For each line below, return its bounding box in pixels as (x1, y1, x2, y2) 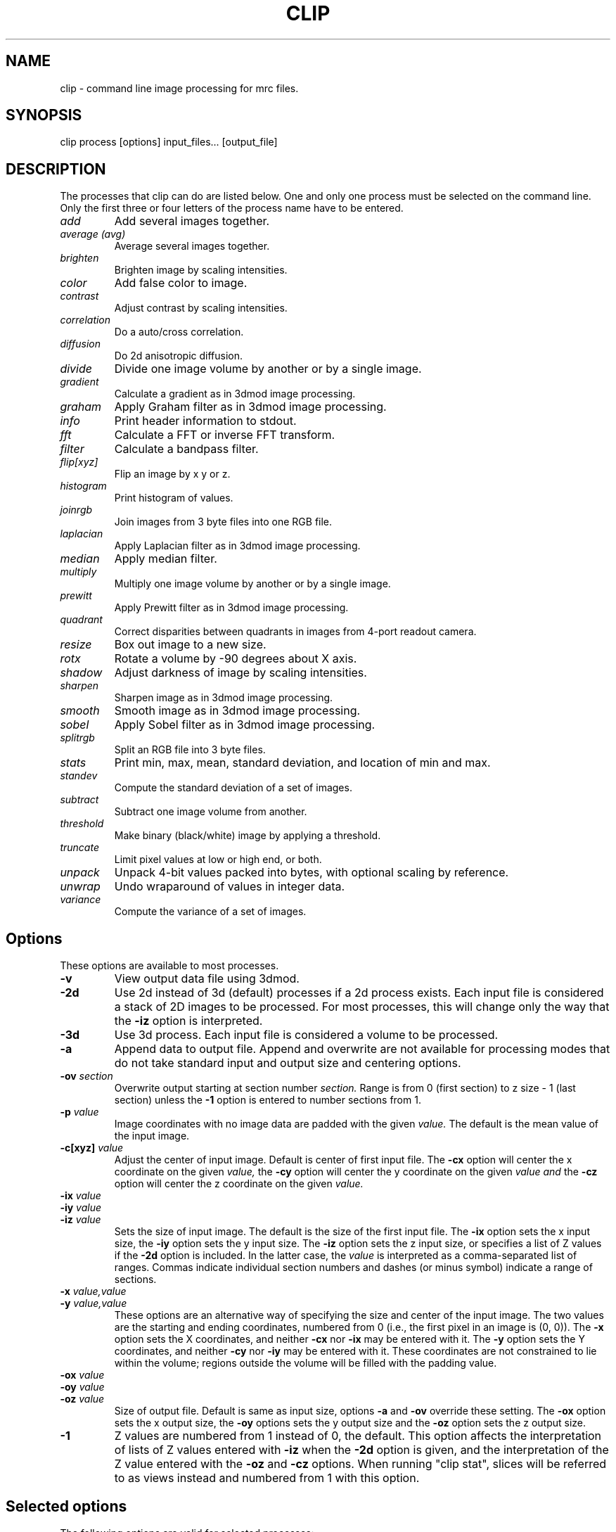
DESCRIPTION (6, 160, 106, 178)
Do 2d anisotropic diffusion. (114, 350, 243, 362)
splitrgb (60, 732, 95, 744)
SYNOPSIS (6, 106, 82, 125)
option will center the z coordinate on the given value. (114, 1177, 364, 1190)
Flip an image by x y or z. (114, 468, 231, 480)
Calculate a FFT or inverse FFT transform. (114, 428, 335, 442)
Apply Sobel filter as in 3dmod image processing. (114, 717, 376, 732)
